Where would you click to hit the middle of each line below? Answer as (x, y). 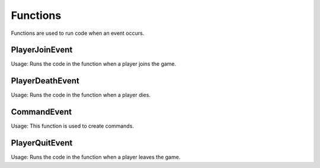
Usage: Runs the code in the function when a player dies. (81, 95)
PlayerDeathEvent (45, 81)
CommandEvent (41, 112)
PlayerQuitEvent (42, 143)
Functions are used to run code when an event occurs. (78, 33)
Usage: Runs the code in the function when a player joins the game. (94, 64)
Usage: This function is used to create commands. (73, 126)
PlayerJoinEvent (42, 50)
